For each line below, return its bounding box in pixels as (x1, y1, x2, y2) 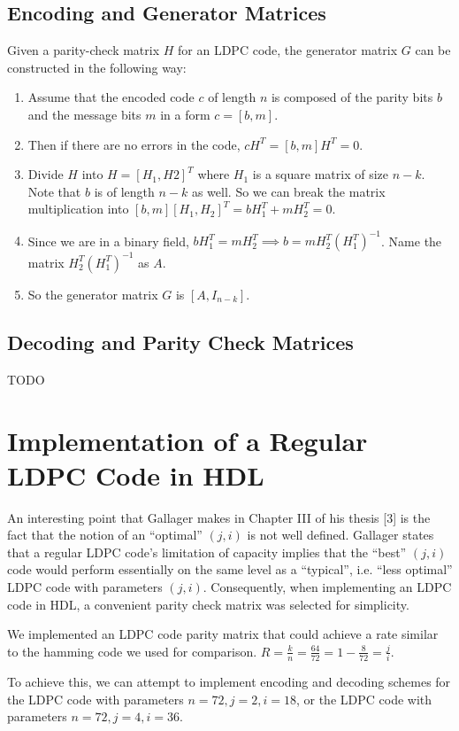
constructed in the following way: (7, 58, 187, 76)
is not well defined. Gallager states (247, 525, 434, 544)
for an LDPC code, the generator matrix (178, 41, 398, 59)
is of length (94, 182, 155, 200)
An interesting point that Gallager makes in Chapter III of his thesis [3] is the (7, 508, 431, 526)
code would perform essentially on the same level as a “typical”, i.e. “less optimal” (7, 560, 453, 579)
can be (415, 41, 451, 59)
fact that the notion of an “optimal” (7, 525, 203, 544)
